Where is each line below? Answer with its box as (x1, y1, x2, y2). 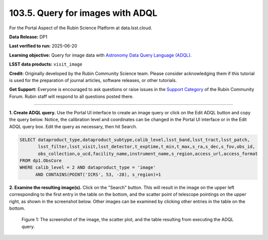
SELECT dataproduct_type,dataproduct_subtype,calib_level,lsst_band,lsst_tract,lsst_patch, (19, 137, 250, 143)
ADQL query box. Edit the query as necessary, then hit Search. (9, 123, 137, 129)
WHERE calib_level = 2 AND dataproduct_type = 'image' (19, 164, 156, 170)
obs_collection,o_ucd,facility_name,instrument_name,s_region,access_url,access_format (38, 151, 258, 157)
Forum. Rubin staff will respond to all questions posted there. (9, 93, 134, 99)
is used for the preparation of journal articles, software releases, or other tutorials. (9, 77, 177, 83)
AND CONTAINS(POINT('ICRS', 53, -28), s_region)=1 (35, 171, 161, 177)
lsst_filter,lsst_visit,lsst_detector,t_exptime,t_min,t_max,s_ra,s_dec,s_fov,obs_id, (38, 144, 256, 150)
